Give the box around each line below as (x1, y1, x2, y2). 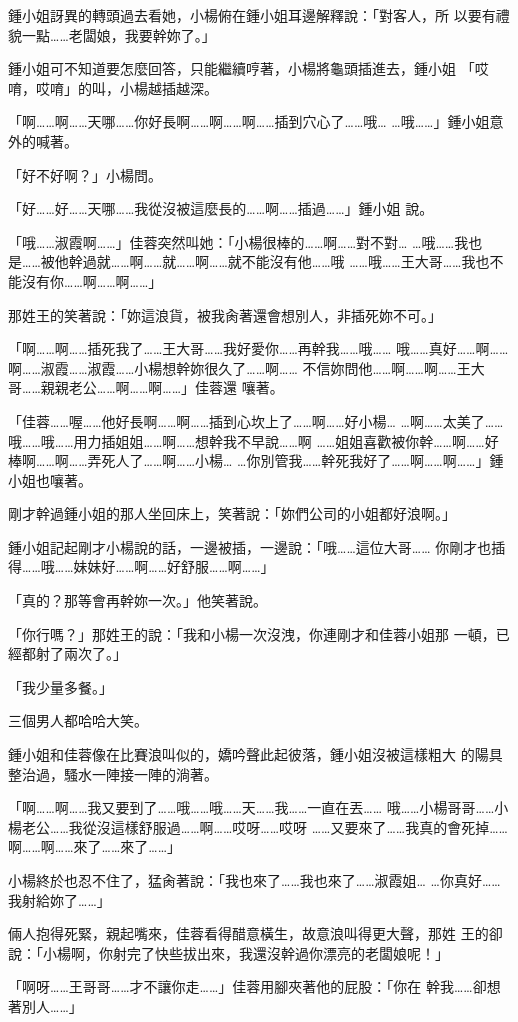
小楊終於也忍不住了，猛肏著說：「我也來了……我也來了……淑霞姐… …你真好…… (8, 870, 501, 890)
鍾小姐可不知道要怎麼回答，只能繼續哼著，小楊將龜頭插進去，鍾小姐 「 (8, 58, 475, 79)
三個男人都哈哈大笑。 (8, 710, 148, 731)
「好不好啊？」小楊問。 (8, 164, 162, 185)
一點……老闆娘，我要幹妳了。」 (21, 24, 216, 45)
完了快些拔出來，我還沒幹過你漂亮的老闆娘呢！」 (126, 942, 449, 963)
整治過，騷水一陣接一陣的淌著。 (8, 763, 218, 784)
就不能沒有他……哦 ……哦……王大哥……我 (227, 251, 476, 272)
